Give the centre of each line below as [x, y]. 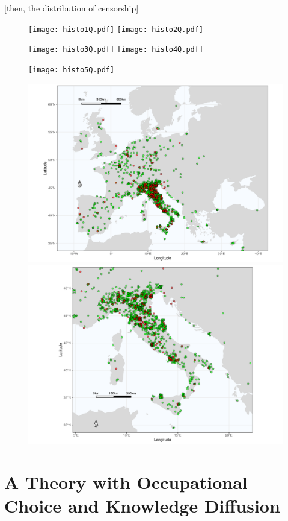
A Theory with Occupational [126, 482]
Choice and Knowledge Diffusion [142, 506]
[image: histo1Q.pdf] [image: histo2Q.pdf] [116, 29]
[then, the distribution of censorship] [72, 8]
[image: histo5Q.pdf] [72, 70]
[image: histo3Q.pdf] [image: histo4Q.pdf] [116, 50]
